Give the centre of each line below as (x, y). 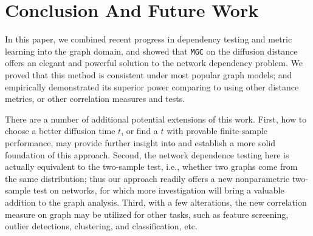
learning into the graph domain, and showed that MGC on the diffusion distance (151, 51)
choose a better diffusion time (60, 131)
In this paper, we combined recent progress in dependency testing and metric (149, 39)
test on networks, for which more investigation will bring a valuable (159, 190)
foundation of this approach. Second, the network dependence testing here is (147, 154)
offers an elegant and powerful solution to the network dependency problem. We (154, 63)
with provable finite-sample (217, 131)
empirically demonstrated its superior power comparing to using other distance (152, 86)
